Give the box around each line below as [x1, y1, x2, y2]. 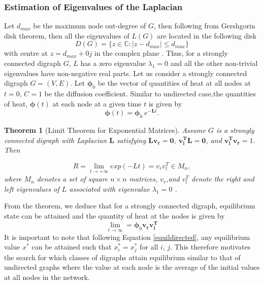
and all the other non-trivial [170, 58, 258, 68]
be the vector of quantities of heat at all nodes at [97, 78, 251, 88]
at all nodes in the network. [4, 271, 90, 282]
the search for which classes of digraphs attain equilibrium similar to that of [4, 252, 241, 262]
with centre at [4, 48, 48, 58]
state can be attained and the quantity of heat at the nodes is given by [4, 210, 225, 221]
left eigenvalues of [4, 183, 59, 194]
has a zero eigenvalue [80, 58, 146, 68]
